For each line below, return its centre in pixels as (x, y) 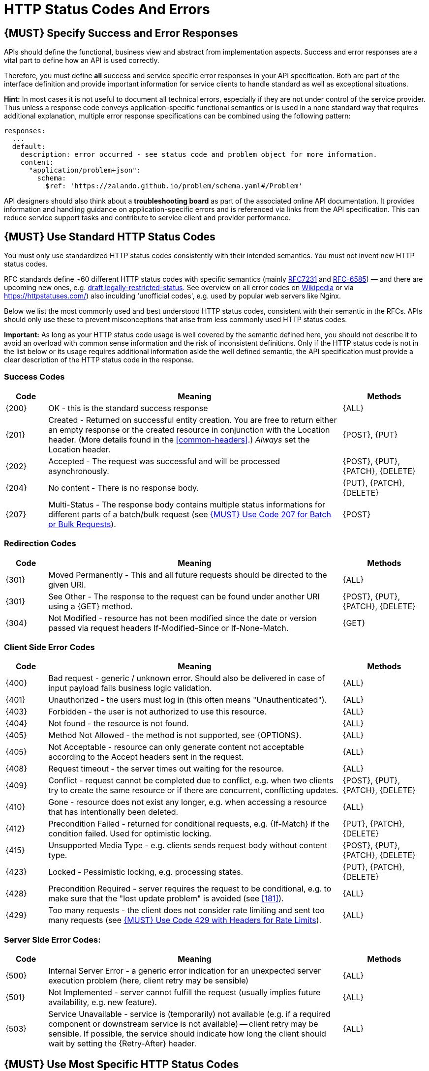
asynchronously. (79, 471)
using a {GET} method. (91, 606)
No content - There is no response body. (123, 488)
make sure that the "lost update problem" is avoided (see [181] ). (166, 899)
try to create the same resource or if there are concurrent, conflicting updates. (193, 790)
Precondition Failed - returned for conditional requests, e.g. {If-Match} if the (189, 824)
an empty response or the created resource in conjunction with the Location (189, 430)
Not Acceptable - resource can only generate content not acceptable (176, 747)
